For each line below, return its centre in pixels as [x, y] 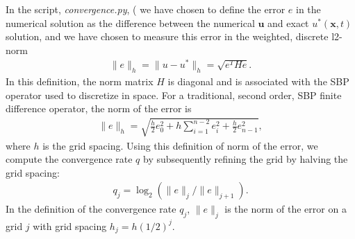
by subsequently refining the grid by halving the [246, 159]
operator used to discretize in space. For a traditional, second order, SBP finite [174, 95]
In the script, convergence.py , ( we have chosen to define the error [146, 9]
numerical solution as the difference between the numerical [130, 23]
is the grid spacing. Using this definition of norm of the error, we [180, 145]
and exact [288, 23]
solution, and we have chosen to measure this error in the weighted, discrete [167, 36]
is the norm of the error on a [286, 209]
